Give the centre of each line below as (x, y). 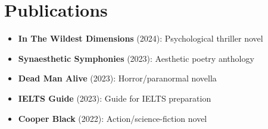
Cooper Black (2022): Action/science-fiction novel (113, 118)
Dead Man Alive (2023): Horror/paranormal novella (117, 78)
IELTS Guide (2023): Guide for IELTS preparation (115, 98)
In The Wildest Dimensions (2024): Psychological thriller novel (141, 38)
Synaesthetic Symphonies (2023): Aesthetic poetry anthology (136, 58)
